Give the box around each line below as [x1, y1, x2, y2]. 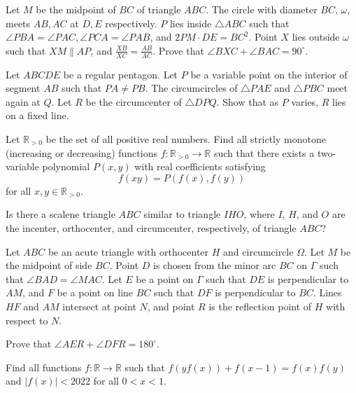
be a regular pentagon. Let [63, 67, 178, 81]
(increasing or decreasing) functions [6, 145, 157, 160]
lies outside [292, 29, 340, 44]
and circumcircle [223, 244, 294, 258]
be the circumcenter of [85, 94, 182, 109]
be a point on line [57, 285, 134, 300]
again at [6, 94, 41, 109]
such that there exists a [213, 145, 315, 160]
